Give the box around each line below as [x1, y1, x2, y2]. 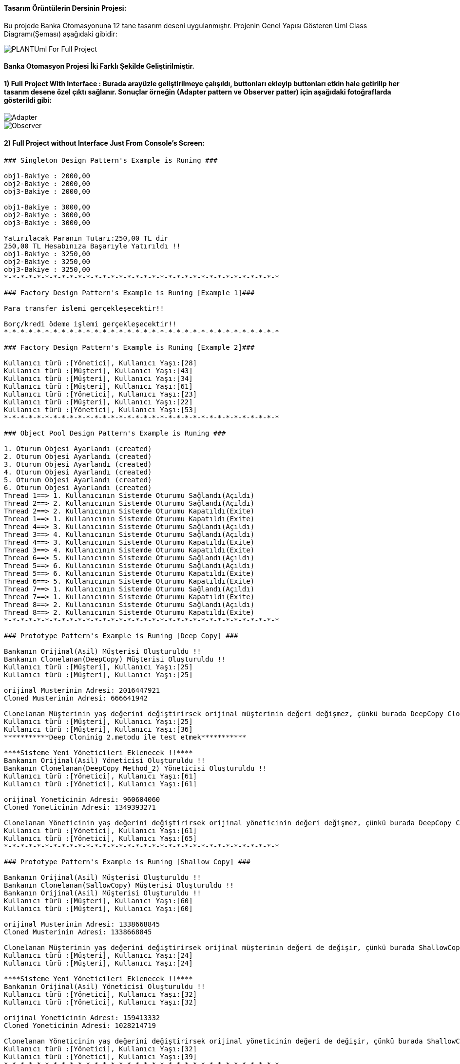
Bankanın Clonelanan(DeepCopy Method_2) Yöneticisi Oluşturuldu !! [4, 764, 267, 772]
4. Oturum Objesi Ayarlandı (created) [4, 468, 152, 476]
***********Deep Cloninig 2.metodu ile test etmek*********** [4, 733, 247, 741]
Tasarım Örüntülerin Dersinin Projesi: [4, 4, 127, 12]
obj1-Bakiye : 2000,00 [4, 171, 91, 180]
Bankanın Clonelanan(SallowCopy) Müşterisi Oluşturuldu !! [4, 881, 234, 889]
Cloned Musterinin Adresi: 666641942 [4, 694, 148, 702]
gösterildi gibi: [4, 95, 52, 104]
